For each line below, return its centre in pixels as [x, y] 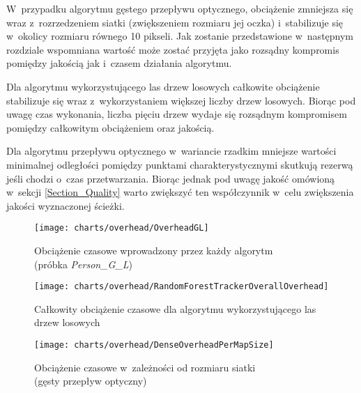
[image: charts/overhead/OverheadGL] [122, 228]
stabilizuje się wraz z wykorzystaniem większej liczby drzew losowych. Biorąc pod [181, 100]
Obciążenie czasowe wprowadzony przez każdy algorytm [154, 250]
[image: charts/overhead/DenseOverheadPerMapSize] [154, 345]
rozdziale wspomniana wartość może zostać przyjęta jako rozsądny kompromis [173, 49]
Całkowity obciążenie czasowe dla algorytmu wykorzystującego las [175, 308]
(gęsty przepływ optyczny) [91, 381]
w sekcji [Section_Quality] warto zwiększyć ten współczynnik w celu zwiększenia [180, 192]
